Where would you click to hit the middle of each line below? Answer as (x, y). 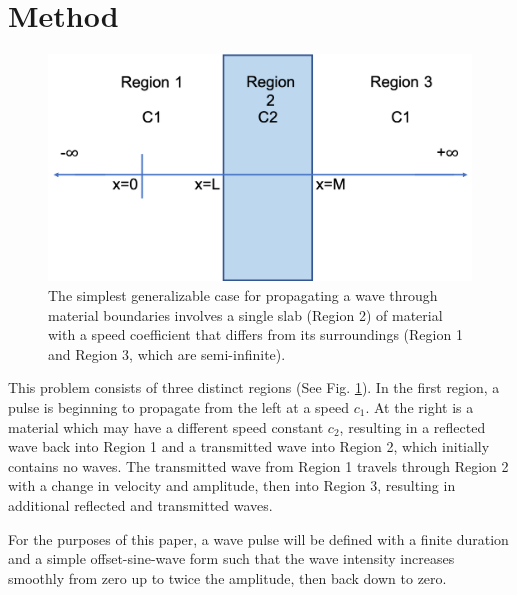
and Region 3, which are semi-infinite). (167, 353)
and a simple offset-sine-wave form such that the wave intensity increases (231, 558)
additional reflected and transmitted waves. (140, 504)
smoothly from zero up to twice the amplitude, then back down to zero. (227, 577)
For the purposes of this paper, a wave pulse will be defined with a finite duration (258, 538)
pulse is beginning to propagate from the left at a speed (178, 407)
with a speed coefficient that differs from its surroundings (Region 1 (255, 334)
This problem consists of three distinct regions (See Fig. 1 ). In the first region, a (254, 387)
